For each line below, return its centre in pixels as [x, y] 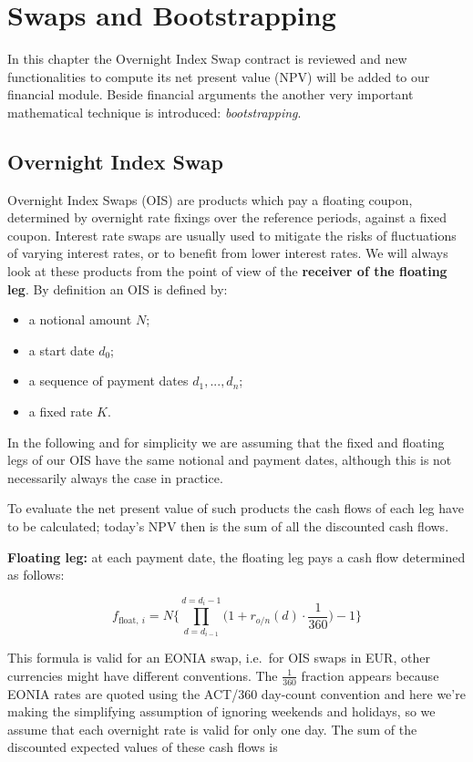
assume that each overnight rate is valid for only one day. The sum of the [212, 729]
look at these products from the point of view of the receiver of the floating [227, 271]
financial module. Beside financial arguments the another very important [211, 94]
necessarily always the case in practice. [115, 477]
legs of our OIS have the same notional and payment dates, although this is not [230, 460]
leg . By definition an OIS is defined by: [118, 288]
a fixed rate [61, 412]
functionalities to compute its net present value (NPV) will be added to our [219, 76]
